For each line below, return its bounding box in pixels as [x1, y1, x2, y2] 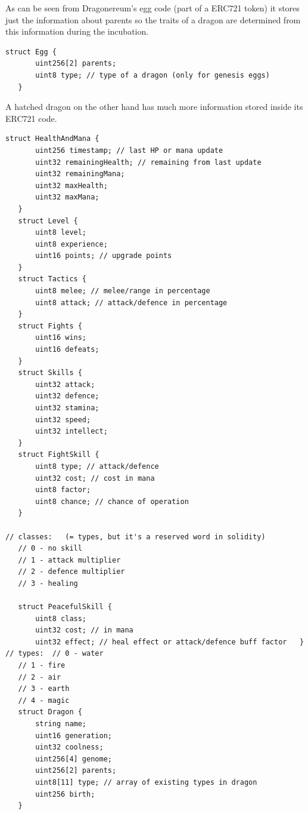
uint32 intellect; [35, 427, 108, 436]
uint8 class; [35, 614, 87, 623]
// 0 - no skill [18, 544, 82, 553]
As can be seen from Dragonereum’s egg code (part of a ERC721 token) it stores [5, 2, 300, 14]
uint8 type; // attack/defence [35, 462, 159, 471]
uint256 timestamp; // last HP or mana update [35, 146, 223, 155]
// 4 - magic [18, 696, 70, 705]
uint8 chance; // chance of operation [35, 497, 189, 506]
